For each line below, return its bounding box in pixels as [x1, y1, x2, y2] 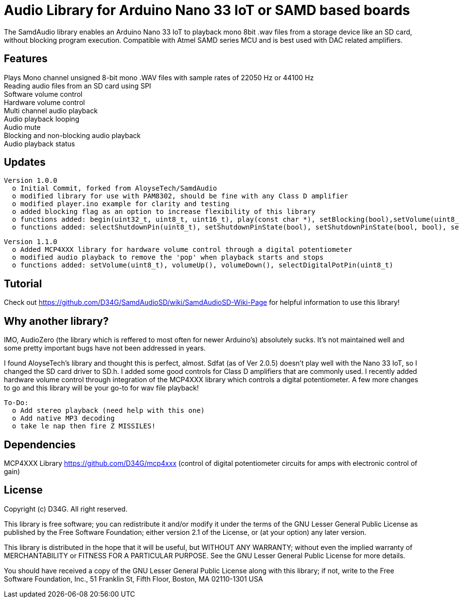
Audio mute [4, 123, 41, 131]
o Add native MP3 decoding [12, 414, 115, 423]
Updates [4, 156, 46, 169]
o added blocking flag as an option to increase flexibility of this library [12, 208, 316, 216]
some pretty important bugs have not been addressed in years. [4, 344, 206, 353]
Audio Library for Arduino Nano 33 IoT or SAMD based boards [4, 2, 410, 18]
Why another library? [4, 315, 109, 327]
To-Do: [4, 399, 29, 407]
